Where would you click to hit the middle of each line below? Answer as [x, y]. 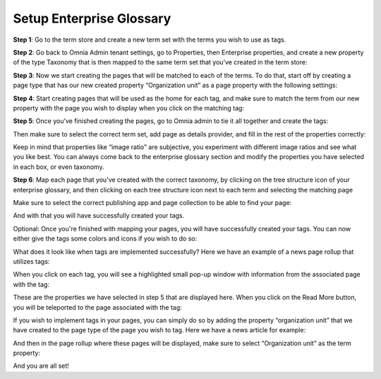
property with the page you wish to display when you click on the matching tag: [129, 108]
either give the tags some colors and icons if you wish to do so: [105, 239]
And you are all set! [41, 366]
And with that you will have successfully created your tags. [99, 216]
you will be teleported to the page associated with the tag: [98, 307]
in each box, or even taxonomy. [59, 167]
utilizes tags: [31, 261]
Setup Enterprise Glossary [92, 18]
